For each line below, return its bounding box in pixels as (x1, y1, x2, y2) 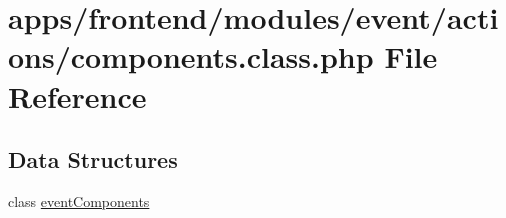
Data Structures (8, 144, 178, 175)
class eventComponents (8, 190, 150, 211)
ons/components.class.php (8, 36, 374, 77)
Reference (8, 75, 147, 116)
